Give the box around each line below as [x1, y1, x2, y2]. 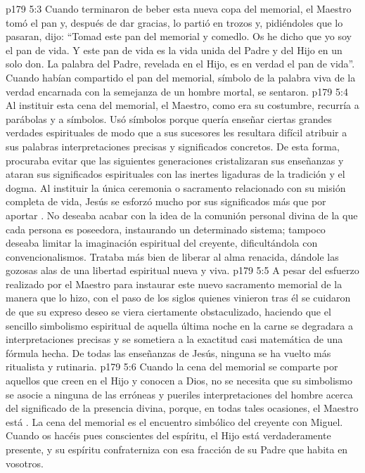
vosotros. [6, 455, 44, 470]
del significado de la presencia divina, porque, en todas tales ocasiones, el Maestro [6, 401, 359, 415]
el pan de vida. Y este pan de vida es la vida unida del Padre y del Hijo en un [6, 42, 342, 57]
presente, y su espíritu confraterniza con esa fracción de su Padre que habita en [6, 442, 348, 456]
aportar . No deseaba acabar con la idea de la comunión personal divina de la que [6, 207, 358, 222]
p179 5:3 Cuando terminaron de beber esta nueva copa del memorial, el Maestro [6, 1, 352, 15]
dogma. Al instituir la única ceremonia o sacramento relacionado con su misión [6, 180, 346, 195]
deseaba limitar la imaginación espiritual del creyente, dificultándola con [6, 235, 318, 250]
